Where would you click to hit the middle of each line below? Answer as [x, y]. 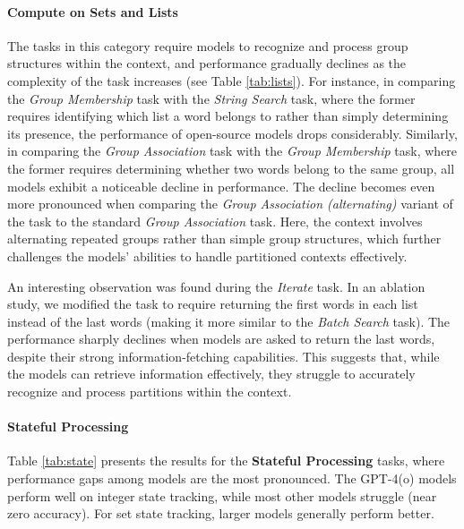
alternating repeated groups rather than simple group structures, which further [224, 239]
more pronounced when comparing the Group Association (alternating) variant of [230, 204]
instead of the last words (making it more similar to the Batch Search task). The [229, 321]
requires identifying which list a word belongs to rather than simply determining [228, 116]
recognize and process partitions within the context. [150, 392]
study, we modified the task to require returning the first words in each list [213, 304]
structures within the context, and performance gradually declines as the [207, 63]
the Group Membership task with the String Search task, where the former [211, 98]
